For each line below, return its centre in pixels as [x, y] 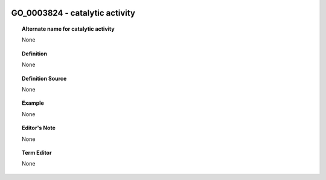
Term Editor [37, 152]
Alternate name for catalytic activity [68, 29]
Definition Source [44, 78]
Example [33, 103]
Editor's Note [39, 128]
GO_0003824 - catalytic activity [73, 13]
